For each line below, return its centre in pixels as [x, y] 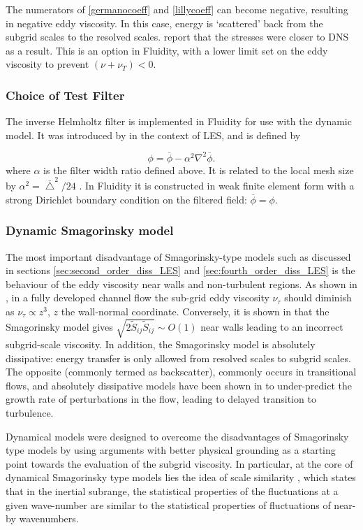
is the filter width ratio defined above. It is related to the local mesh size [199, 170]
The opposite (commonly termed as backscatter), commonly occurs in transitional [181, 372]
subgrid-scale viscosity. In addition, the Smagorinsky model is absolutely [161, 344]
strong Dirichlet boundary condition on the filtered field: [126, 199]
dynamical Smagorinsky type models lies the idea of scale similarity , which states [181, 477]
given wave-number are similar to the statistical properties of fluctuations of [168, 504]
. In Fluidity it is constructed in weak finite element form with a [217, 186]
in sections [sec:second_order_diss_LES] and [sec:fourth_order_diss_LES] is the [180, 270]
